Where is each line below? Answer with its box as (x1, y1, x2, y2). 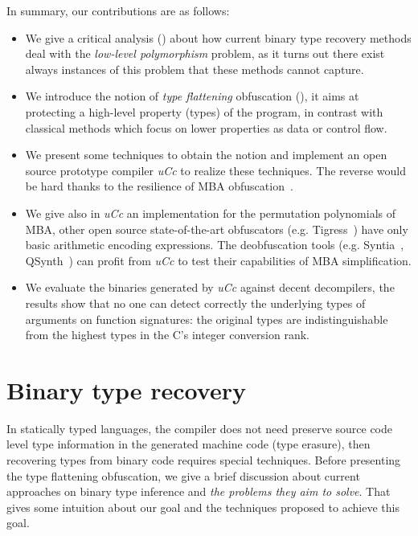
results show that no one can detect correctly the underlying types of (25, 294, 366, 311)
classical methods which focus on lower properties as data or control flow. (25, 119, 387, 136)
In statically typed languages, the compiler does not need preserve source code (6, 419, 393, 436)
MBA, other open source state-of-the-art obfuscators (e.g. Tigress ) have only (25, 220, 408, 237)
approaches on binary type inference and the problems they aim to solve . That (6, 483, 391, 500)
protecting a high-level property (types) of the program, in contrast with (25, 103, 383, 120)
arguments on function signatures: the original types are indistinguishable (25, 310, 388, 327)
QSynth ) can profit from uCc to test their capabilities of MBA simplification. (25, 252, 412, 268)
